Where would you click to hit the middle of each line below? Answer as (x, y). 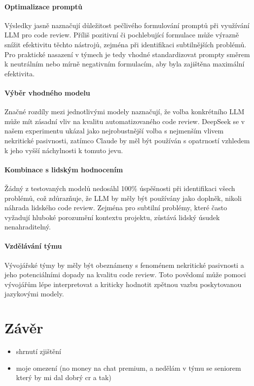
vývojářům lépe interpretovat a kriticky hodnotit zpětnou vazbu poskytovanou (123, 284)
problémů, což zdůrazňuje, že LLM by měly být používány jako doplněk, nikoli (123, 198)
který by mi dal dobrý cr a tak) (64, 377)
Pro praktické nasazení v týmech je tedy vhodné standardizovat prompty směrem (127, 54)
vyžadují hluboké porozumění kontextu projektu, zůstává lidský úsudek (112, 217)
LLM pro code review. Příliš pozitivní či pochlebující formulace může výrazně (122, 35)
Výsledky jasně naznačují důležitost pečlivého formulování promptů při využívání (127, 25)
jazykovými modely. (34, 294)
